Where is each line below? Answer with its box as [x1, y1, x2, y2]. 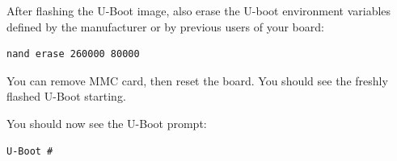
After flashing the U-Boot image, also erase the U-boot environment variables [6, 2, 391, 19]
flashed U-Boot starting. [6, 88, 126, 105]
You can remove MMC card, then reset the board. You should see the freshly [6, 72, 388, 89]
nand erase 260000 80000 [6, 48, 140, 60]
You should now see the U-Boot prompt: [6, 114, 207, 131]
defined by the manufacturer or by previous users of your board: [6, 18, 324, 35]
